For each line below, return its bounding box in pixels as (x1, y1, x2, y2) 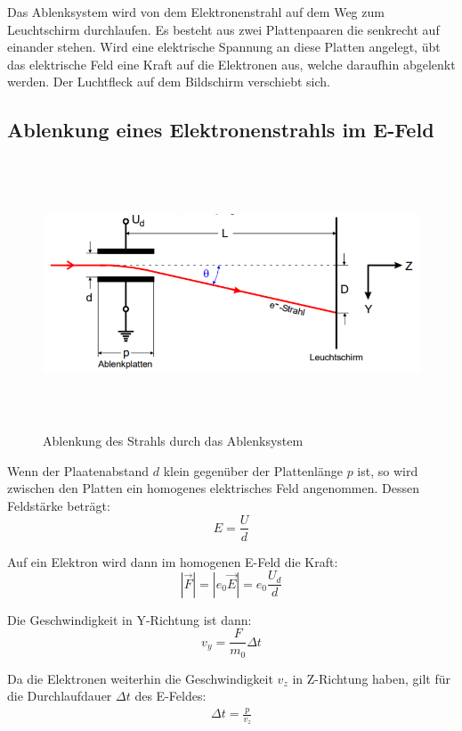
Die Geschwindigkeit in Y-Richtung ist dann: (7, 610, 252, 628)
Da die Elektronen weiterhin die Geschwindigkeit (7, 669, 273, 687)
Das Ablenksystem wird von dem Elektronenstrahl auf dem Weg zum (7, 3, 385, 21)
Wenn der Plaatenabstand (7, 461, 150, 480)
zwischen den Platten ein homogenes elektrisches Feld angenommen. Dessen (7, 479, 420, 497)
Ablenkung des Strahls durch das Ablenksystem (43, 431, 304, 450)
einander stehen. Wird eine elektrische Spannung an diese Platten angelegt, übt (7, 37, 441, 56)
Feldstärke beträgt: (7, 496, 110, 514)
